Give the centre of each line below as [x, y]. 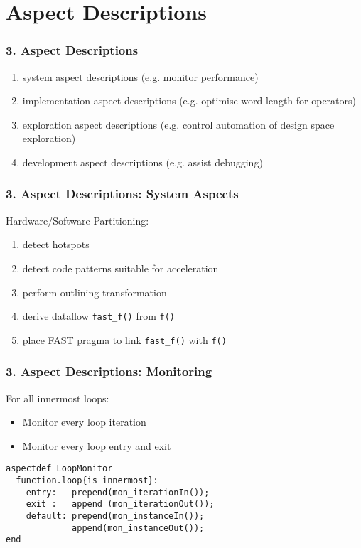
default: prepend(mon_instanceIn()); [115, 516]
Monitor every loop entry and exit [97, 445]
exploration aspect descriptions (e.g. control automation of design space [178, 124]
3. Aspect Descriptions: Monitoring [109, 371]
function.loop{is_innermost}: [87, 481]
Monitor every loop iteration [84, 422]
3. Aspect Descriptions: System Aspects [122, 194]
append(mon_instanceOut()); [138, 528]
